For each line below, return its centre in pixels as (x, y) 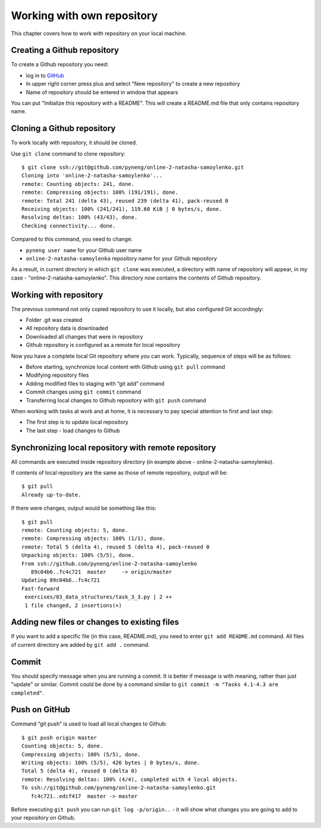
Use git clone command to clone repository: (68, 153)
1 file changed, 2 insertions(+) (73, 605)
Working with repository (57, 295)
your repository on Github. (43, 818)
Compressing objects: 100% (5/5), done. (81, 754)
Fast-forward (40, 588)
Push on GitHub (41, 710)
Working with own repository (84, 15)
